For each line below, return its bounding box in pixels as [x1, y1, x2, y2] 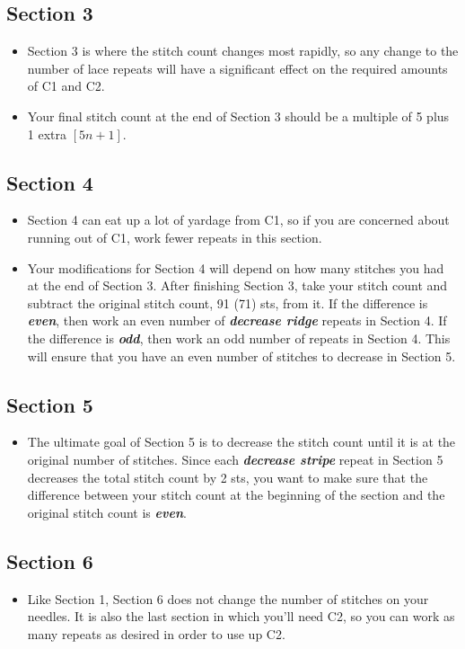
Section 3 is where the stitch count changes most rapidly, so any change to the [27, 41, 459, 60]
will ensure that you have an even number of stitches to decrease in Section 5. [27, 346, 456, 365]
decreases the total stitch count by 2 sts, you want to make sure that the [27, 467, 428, 486]
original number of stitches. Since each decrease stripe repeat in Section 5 [27, 449, 443, 468]
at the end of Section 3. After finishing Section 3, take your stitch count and [27, 276, 448, 295]
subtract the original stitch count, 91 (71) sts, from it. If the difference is [27, 293, 428, 312]
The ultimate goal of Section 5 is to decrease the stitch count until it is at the [27, 432, 456, 451]
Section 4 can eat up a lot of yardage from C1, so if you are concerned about [27, 210, 450, 229]
